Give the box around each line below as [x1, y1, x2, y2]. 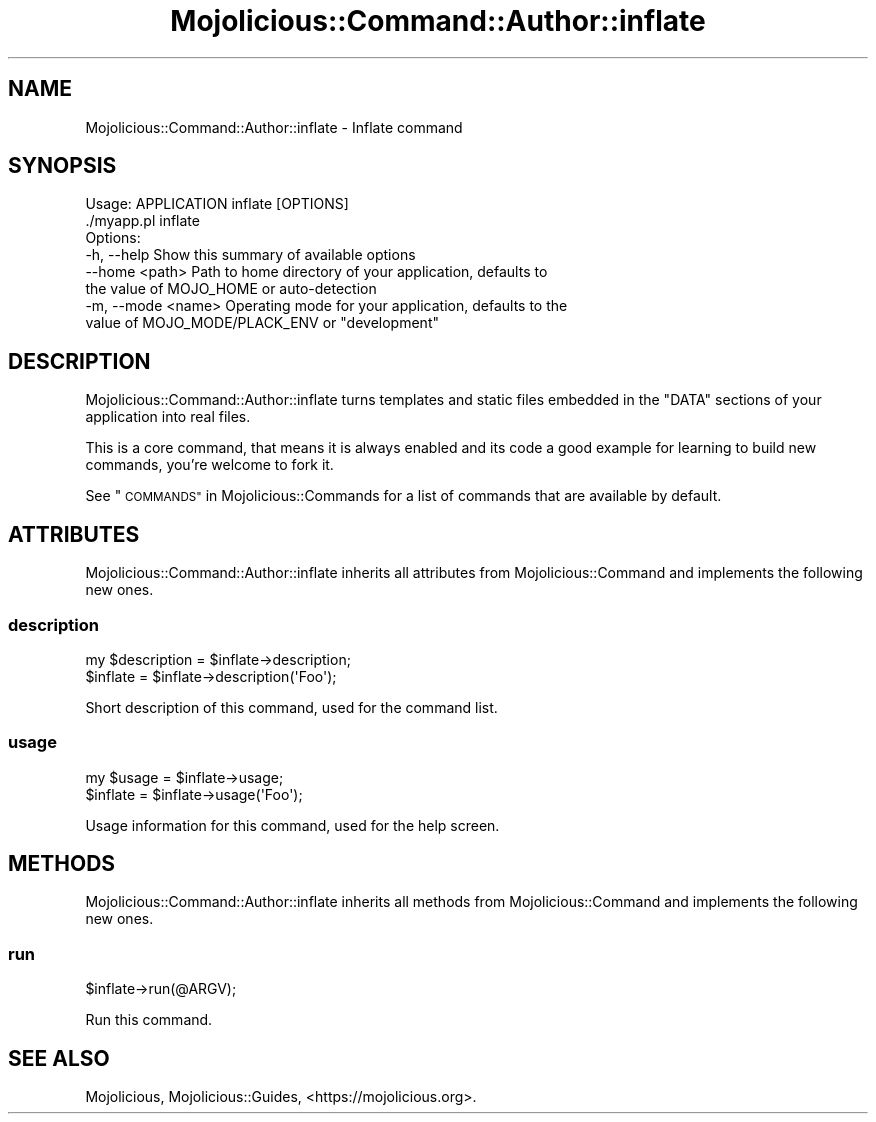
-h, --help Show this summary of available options [85, 246, 416, 264]
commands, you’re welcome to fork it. [85, 456, 334, 474]
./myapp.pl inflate [85, 212, 200, 230]
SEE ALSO [8, 1045, 110, 1071]
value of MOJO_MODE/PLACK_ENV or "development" [85, 314, 439, 332]
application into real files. [85, 408, 251, 426]
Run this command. [85, 1011, 213, 1029]
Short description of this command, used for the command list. [85, 698, 498, 716]
